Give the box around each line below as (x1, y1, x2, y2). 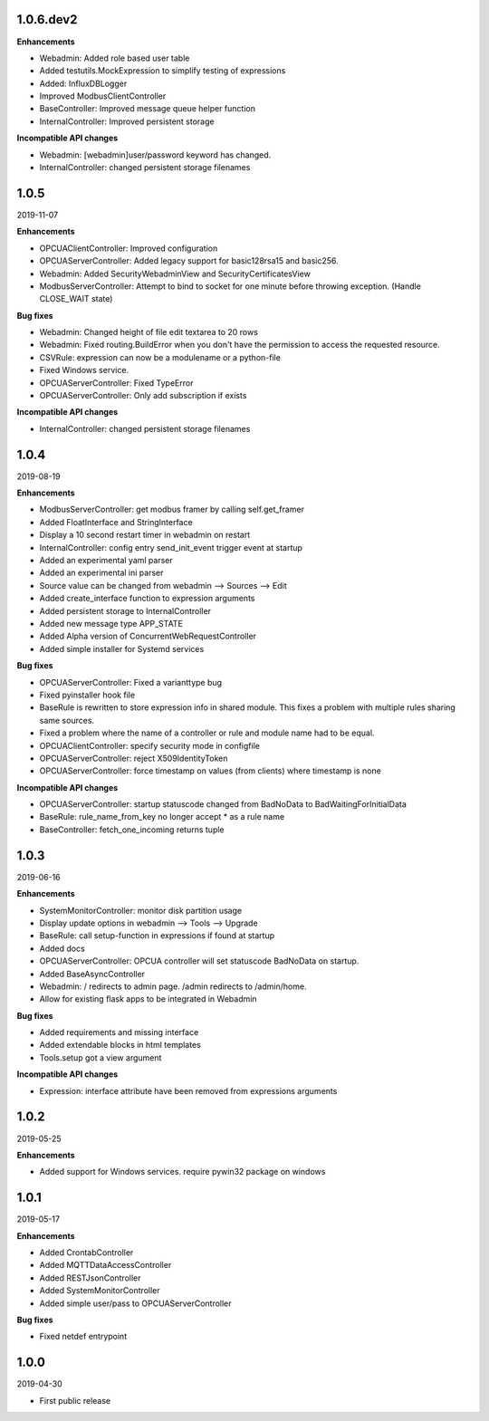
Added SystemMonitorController (39, 1285, 160, 1296)
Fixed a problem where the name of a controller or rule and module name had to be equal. (39, 727, 375, 738)
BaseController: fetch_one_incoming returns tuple (39, 824, 225, 835)
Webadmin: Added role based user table (39, 53, 190, 63)
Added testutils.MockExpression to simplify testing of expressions (39, 65, 286, 76)
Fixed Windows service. (39, 365, 129, 376)
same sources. (39, 715, 95, 725)
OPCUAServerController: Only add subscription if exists (39, 390, 247, 401)
